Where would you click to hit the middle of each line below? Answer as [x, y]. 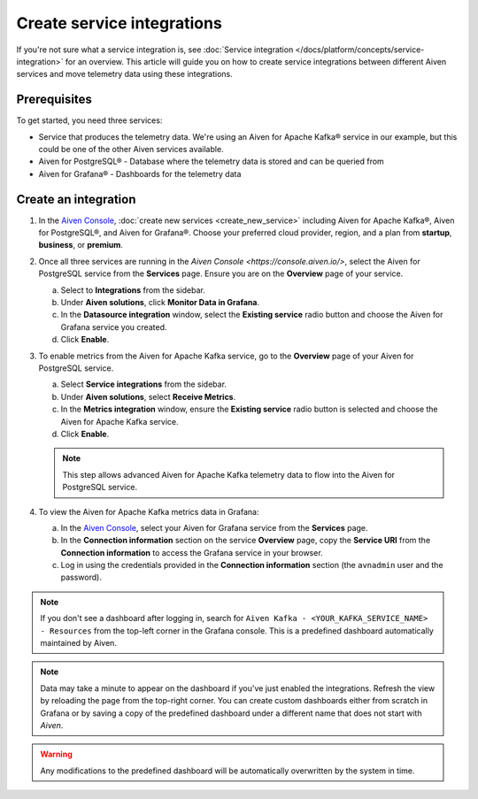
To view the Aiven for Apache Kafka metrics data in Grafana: [149, 511]
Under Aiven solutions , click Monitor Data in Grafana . [160, 303]
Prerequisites [54, 100]
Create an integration [76, 199]
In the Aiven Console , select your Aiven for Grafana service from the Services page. [214, 527]
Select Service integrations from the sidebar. [144, 384]
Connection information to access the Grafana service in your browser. [192, 552]
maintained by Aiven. [78, 643]
